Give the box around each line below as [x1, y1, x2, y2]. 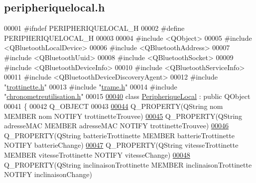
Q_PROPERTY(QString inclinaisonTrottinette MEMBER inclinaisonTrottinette [4, 159, 252, 170]
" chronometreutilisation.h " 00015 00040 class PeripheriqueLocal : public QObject [4, 91, 251, 101]
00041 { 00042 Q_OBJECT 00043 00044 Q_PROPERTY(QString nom [4, 100, 223, 111]
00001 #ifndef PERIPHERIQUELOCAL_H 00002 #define [4, 23, 185, 33]
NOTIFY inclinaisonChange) [4, 169, 92, 180]
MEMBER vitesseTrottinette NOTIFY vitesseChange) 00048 [4, 149, 190, 160]
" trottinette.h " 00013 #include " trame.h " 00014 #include [4, 81, 177, 91]
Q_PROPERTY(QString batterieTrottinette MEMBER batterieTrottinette [4, 130, 235, 140]
